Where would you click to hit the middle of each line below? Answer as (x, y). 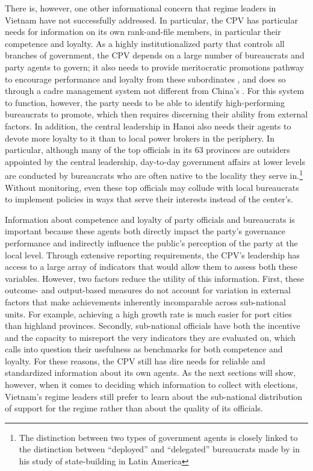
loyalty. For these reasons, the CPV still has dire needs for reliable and (135, 360)
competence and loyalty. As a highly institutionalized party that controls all (145, 43)
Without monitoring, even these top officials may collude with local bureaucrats (152, 187)
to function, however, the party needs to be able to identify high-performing (145, 102)
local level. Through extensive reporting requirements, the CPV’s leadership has (153, 254)
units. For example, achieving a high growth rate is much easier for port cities (148, 313)
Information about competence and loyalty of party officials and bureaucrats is (150, 219)
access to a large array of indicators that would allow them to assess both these (151, 267)
